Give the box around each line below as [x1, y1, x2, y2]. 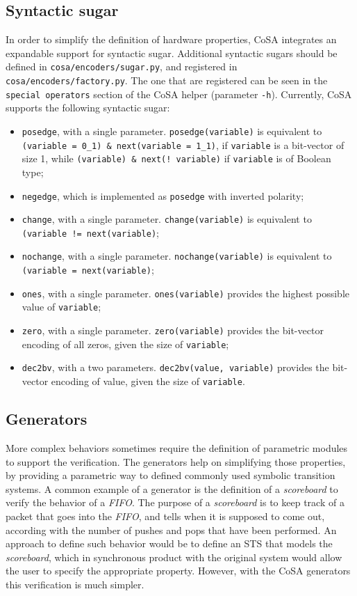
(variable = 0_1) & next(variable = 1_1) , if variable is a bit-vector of [22, 137, 344, 152]
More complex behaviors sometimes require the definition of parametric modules [6, 440, 348, 455]
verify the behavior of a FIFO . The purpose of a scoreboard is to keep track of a [6, 495, 344, 510]
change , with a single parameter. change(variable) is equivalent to [22, 212, 312, 226]
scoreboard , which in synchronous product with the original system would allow [6, 549, 342, 564]
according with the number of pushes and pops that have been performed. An [6, 522, 337, 537]
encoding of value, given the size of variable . [51, 374, 245, 389]
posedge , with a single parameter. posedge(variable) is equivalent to [22, 123, 322, 138]
